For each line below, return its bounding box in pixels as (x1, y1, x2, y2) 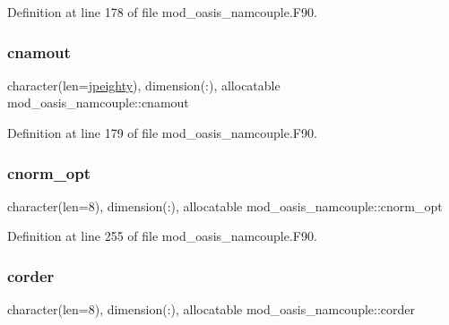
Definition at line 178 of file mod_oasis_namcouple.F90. (7, 3, 317, 21)
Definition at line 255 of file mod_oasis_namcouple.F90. (7, 227, 317, 245)
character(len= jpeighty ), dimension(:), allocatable (7, 75, 281, 94)
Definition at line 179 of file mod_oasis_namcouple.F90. (7, 124, 317, 141)
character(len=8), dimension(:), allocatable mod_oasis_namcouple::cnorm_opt (7, 196, 443, 215)
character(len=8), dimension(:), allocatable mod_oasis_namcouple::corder (7, 300, 416, 319)
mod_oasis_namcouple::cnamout (7, 93, 189, 112)
